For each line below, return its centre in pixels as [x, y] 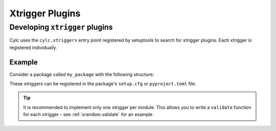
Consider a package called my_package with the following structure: [82, 74]
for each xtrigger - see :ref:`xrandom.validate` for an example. [89, 115]
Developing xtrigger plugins [61, 27]
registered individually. [33, 47]
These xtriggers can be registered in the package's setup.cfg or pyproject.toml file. [103, 84]
